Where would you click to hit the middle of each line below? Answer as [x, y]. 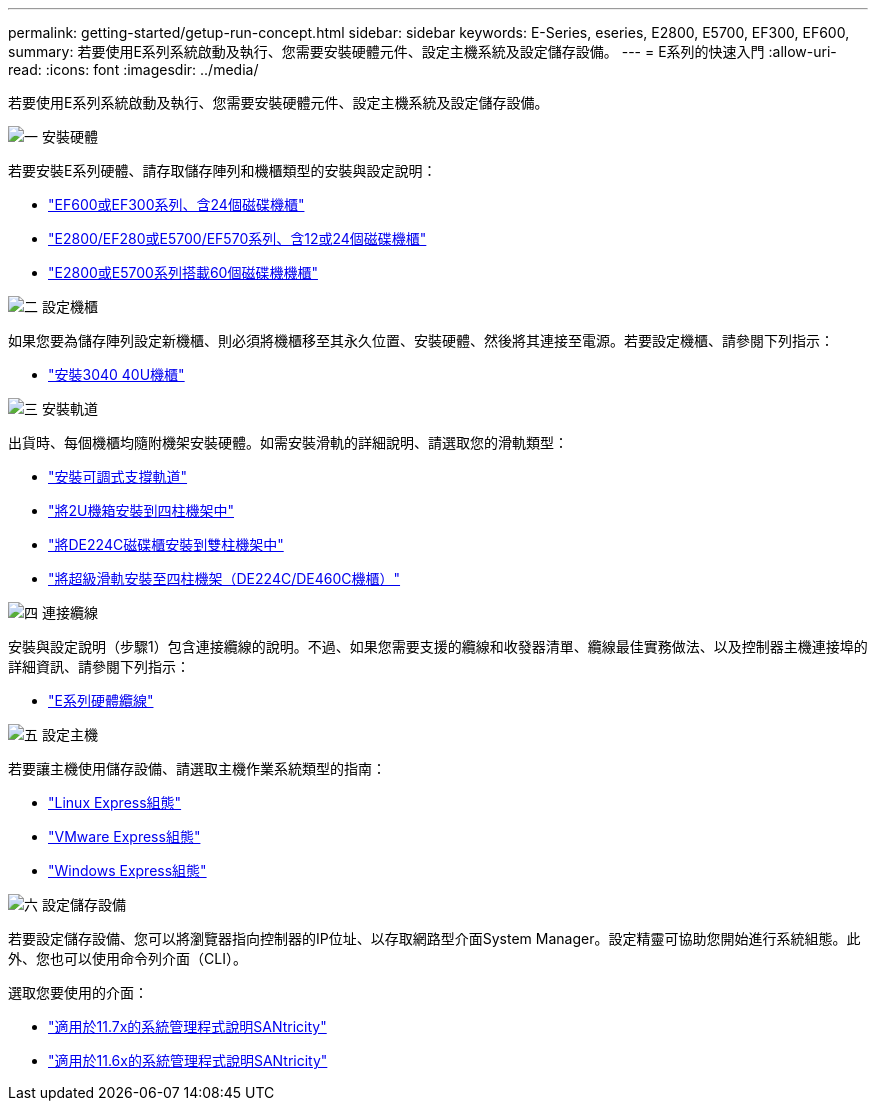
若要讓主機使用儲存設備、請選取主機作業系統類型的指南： [197, 768]
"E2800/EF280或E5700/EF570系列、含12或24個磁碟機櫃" [237, 238]
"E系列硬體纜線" [101, 700]
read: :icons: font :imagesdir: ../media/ [133, 69]
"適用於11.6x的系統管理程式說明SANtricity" [188, 1060]
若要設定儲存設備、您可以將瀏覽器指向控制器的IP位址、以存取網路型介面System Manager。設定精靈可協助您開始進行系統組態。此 [434, 938]
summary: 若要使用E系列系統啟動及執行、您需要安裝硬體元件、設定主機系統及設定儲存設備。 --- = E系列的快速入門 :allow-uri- [422, 51]
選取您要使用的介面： [78, 992]
